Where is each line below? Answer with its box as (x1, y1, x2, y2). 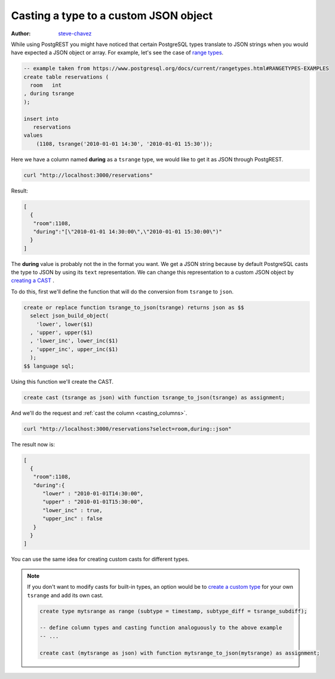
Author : (11, 30, 31, 37)
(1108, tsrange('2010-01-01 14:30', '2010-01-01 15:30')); (36, 140, 213, 147)
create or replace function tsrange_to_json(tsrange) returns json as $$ (23, 304, 244, 311)
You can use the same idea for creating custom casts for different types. (11, 556, 189, 563)
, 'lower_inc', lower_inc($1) (30, 338, 119, 344)
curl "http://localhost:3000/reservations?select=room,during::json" (23, 425, 232, 432)
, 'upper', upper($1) (30, 329, 94, 336)
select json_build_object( (30, 313, 109, 319)
